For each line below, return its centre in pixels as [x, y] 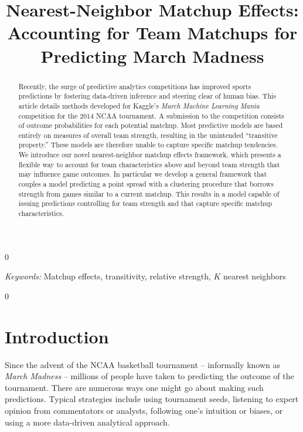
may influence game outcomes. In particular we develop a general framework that [143, 174]
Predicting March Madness [152, 55]
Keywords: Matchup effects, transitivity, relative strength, [108, 276]
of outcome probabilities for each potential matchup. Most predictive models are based [151, 125]
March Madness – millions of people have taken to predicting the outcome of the [149, 376]
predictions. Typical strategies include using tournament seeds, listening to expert [152, 399]
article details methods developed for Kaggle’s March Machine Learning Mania [139, 105]
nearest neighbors [255, 276]
